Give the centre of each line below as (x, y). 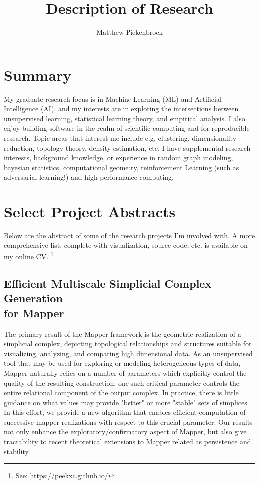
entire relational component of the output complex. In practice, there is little (121, 392)
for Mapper (34, 313)
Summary (38, 75)
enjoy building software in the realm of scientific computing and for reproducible (127, 128)
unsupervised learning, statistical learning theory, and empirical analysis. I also (125, 118)
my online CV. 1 (29, 256)
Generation (33, 298)
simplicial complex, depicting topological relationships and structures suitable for (128, 344)
